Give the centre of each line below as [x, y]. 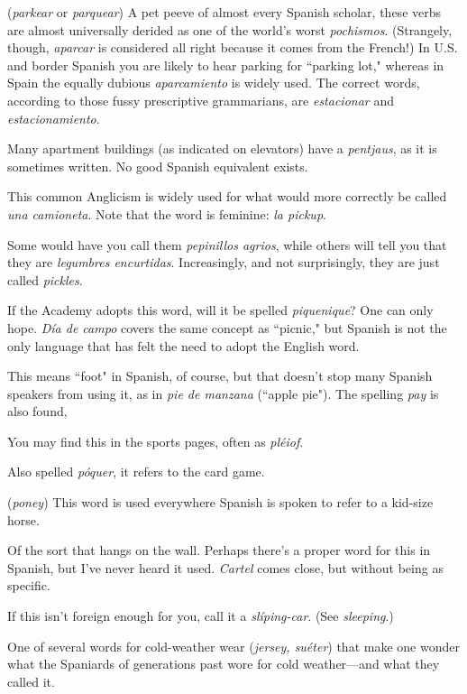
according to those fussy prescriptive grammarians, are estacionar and [201, 100]
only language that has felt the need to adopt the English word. [183, 345]
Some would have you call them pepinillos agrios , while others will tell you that [227, 244]
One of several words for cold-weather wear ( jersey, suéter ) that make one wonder [233, 646]
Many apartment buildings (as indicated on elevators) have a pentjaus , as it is [222, 148]
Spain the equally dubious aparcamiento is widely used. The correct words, [214, 83]
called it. [31, 681]
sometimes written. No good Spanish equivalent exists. [158, 166]
